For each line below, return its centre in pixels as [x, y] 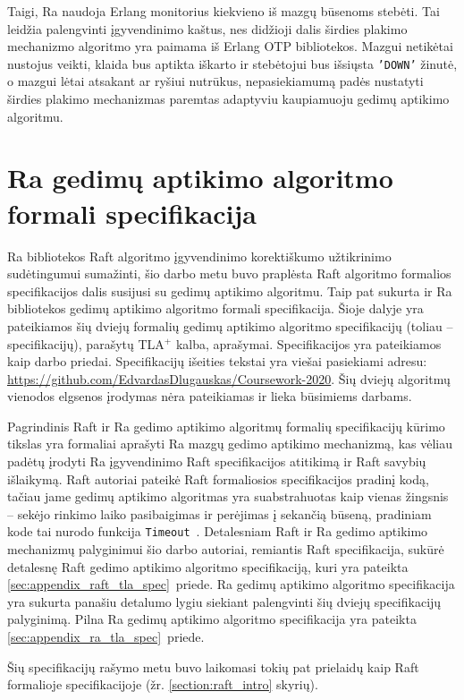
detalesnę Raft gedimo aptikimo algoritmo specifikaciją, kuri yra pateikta [208, 566]
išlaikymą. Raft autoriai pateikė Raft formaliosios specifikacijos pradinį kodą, [218, 478]
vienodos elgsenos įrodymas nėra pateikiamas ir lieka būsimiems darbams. [210, 396]
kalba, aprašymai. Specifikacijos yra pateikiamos [308, 343]
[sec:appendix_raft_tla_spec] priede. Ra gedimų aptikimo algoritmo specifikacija [231, 584]
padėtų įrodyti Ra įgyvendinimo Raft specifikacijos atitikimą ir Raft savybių [217, 461]
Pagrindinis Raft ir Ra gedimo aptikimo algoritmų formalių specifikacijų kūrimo [226, 426]
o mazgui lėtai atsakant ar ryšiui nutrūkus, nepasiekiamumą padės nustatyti [215, 81]
